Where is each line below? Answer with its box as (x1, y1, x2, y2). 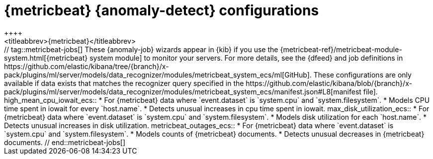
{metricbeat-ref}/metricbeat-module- (280, 45, 402, 54)
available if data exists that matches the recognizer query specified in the (4, 79, 244, 87)
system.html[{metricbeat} (4, 53, 88, 62)
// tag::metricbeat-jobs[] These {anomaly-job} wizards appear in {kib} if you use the (4, 45, 278, 54)
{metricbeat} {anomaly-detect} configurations (4, 2, 319, 19)
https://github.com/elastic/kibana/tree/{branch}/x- (4, 62, 169, 71)
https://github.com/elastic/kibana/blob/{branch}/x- (246, 79, 412, 87)
